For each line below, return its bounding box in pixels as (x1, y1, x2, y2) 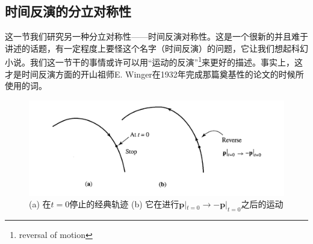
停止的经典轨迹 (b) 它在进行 (69, 198, 179, 210)
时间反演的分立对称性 (5, 2, 131, 20)
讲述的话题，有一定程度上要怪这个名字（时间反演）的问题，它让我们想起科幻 (5, 41, 308, 54)
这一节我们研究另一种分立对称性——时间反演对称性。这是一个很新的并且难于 (5, 30, 308, 43)
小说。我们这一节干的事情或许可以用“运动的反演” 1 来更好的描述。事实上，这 (5, 54, 303, 69)
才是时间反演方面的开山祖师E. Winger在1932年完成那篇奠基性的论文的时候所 (5, 67, 304, 80)
